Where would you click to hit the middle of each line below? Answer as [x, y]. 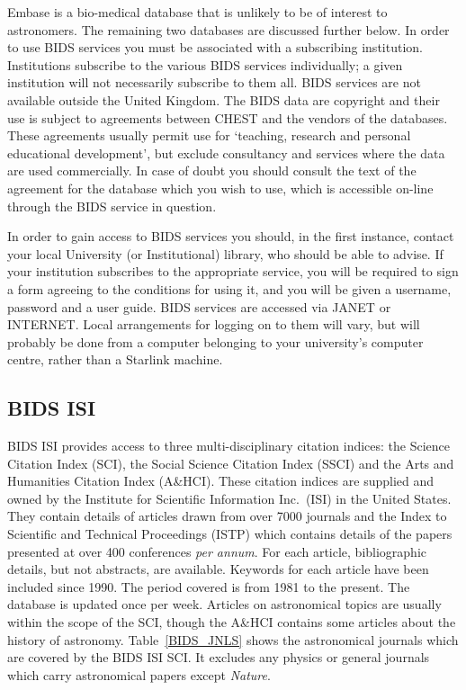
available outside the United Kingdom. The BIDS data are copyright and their [224, 99]
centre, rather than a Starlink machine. [115, 359]
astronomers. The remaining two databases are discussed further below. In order [229, 29]
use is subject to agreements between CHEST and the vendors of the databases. [228, 117]
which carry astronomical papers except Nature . [139, 674]
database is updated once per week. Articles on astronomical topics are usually [224, 604]
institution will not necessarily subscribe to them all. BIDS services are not [214, 82]
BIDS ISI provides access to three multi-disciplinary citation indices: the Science [229, 446]
